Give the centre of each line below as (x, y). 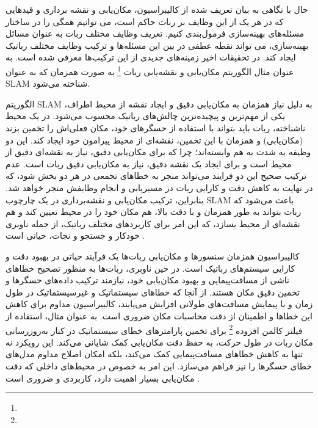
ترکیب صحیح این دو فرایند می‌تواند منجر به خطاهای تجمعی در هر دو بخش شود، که (156, 176)
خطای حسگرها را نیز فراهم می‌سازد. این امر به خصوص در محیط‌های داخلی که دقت (159, 365)
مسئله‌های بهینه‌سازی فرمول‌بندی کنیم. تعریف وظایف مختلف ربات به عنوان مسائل (155, 33)
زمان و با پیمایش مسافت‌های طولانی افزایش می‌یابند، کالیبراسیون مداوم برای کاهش (159, 304)
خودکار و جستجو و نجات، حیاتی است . (75, 235)
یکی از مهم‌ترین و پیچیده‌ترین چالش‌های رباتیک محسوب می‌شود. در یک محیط (146, 116)
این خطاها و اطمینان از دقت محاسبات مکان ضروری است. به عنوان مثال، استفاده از (159, 315)
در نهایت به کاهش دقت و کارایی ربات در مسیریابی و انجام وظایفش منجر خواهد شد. (159, 187)
